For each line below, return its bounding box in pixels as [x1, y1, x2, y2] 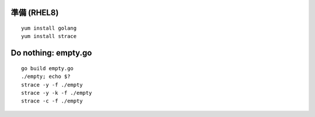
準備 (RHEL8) [10, 8, 59, 18]
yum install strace [21, 33, 77, 40]
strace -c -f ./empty [21, 98, 83, 105]
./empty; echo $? [21, 73, 71, 80]
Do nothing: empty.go [10, 48, 92, 58]
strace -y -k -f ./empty [21, 90, 92, 96]
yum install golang [21, 25, 77, 32]
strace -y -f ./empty [21, 81, 83, 88]
